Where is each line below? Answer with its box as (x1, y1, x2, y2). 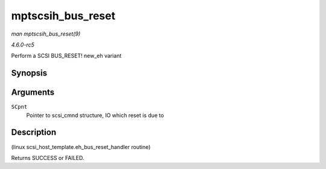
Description (11, 127, 57, 138)
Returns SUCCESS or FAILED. (11, 154, 85, 161)
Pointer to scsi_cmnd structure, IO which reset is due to (26, 112, 164, 119)
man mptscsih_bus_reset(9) (11, 30, 81, 37)
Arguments (11, 88, 55, 98)
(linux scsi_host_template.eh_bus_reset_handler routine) (11, 143, 151, 150)
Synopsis (11, 68, 48, 78)
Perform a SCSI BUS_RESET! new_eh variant (11, 52, 122, 60)
